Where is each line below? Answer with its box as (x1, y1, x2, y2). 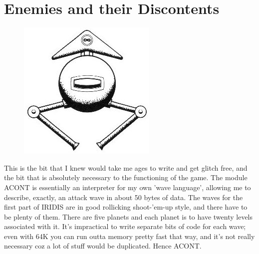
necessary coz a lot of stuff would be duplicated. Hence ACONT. (4, 241, 202, 251)
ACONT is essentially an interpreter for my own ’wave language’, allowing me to (4, 182, 251, 192)
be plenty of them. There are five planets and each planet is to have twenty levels (4, 211, 253, 222)
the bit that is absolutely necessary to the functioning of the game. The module (4, 172, 248, 183)
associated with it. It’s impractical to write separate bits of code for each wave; (4, 221, 246, 232)
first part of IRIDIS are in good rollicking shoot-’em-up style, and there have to (4, 202, 248, 212)
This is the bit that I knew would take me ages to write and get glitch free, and (4, 162, 248, 173)
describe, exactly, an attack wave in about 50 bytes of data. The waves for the (4, 192, 243, 202)
